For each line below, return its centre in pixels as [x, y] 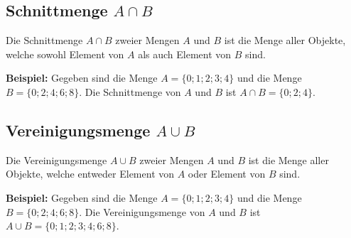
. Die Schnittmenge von [130, 91]
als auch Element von [185, 54]
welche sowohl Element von [65, 54]
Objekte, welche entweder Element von [90, 174]
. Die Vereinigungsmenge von [142, 211]
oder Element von [227, 174]
